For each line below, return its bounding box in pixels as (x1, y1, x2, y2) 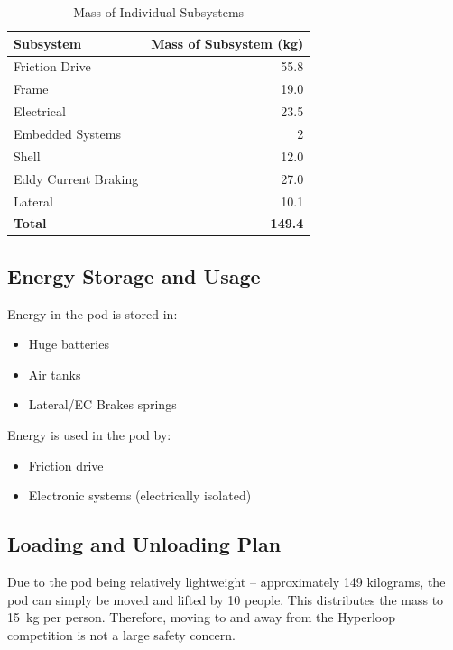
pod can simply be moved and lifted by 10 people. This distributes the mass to (7, 590, 444, 609)
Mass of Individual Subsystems (73, 3, 245, 21)
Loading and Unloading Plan (7, 530, 282, 558)
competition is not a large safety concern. (7, 625, 236, 644)
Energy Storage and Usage (7, 261, 261, 289)
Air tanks (28, 364, 81, 383)
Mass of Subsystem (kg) (151, 33, 304, 52)
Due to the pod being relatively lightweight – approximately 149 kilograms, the (7, 572, 446, 590)
